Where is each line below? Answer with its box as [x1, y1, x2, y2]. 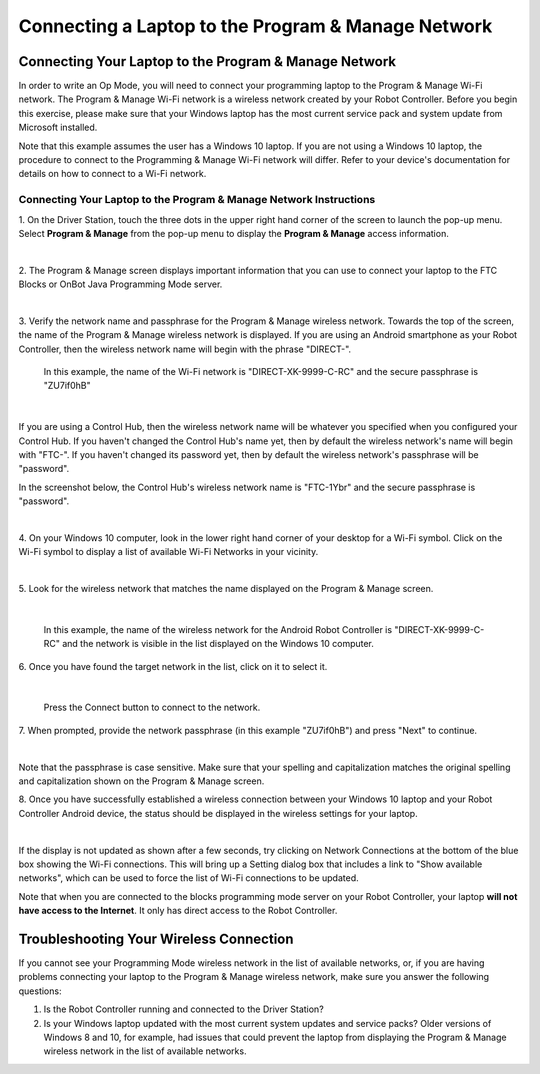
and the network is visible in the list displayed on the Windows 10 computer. [61, 638, 375, 650]
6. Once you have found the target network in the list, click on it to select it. [18, 660, 328, 672]
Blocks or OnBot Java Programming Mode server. [18, 278, 223, 290]
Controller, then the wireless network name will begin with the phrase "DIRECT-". [18, 343, 352, 355]
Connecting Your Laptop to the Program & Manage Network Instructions [18, 193, 376, 207]
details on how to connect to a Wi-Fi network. [18, 168, 207, 180]
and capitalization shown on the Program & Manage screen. [18, 775, 265, 787]
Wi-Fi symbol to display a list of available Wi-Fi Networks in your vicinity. [18, 546, 319, 558]
